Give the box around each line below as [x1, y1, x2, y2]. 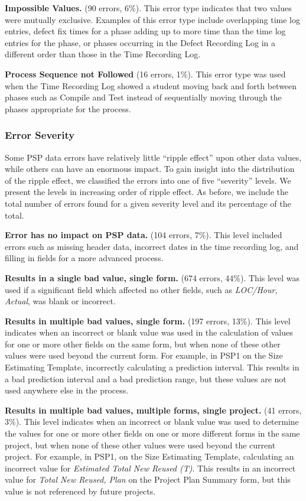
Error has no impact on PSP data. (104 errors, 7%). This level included [5, 229, 282, 241]
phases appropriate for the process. [5, 102, 131, 115]
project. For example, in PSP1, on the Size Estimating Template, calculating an [5, 450, 294, 463]
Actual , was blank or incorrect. [5, 295, 116, 307]
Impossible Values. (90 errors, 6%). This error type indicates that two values [5, 2, 292, 14]
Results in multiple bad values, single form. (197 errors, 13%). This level [5, 314, 291, 327]
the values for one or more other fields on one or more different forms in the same [5, 427, 300, 440]
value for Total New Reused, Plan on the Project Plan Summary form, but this [5, 473, 291, 486]
